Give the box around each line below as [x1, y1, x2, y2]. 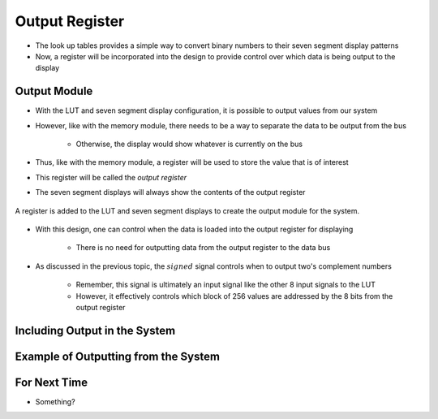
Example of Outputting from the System [15, 349, 221, 363]
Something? [35, 396, 76, 406]
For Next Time [15, 375, 88, 389]
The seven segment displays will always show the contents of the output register [35, 188, 306, 197]
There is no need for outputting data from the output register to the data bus [75, 243, 331, 253]
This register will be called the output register [35, 172, 187, 182]
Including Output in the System [15, 323, 176, 337]
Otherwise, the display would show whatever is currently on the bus [75, 139, 303, 149]
